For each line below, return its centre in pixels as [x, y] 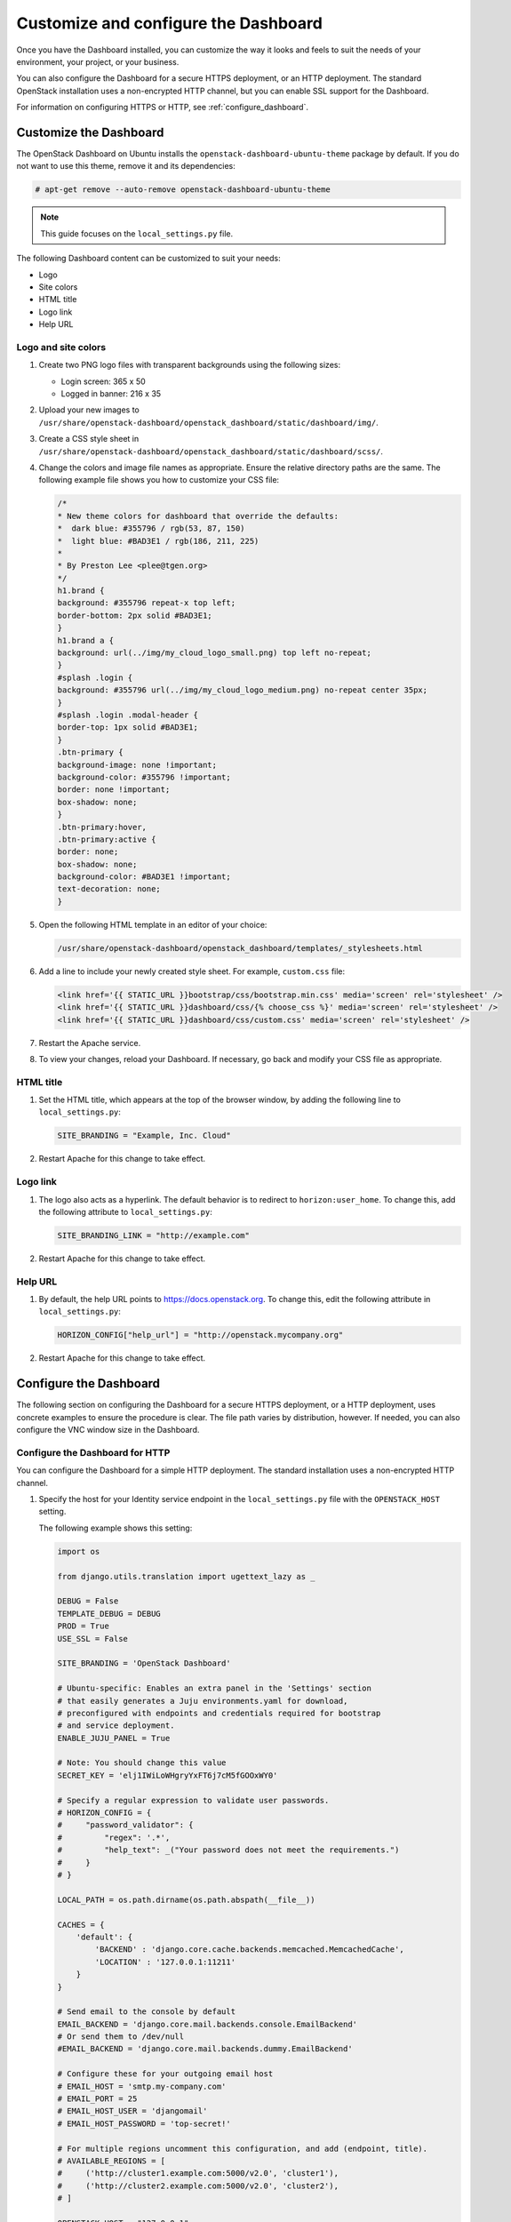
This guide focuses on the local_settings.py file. [137, 233]
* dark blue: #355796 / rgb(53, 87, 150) [151, 528]
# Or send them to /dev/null [121, 2037]
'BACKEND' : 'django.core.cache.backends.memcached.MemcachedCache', [249, 1950]
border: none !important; [114, 790]
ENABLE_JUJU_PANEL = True [114, 1738]
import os [79, 1551]
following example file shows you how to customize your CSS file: [159, 480]
